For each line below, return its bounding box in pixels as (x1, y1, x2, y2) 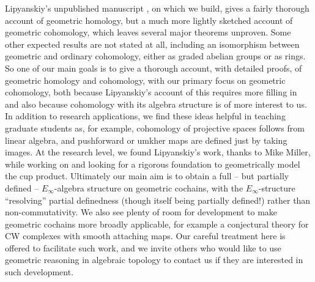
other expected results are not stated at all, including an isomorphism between (5, 37, 300, 50)
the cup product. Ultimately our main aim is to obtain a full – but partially (5, 169, 289, 182)
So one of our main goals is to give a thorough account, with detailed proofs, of (5, 61, 302, 74)
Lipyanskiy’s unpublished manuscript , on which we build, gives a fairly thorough (5, 2, 309, 14)
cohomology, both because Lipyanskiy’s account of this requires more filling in (5, 86, 297, 98)
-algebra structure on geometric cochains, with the (54, 181, 243, 194)
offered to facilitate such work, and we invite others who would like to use (5, 241, 281, 254)
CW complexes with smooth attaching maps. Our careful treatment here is (5, 229, 286, 242)
